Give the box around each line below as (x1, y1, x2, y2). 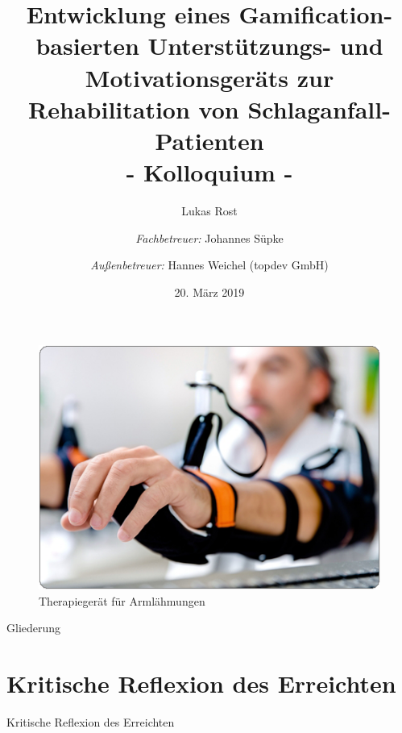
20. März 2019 (174, 283, 245, 300)
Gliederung (6, 619, 61, 636)
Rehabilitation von (28, 92, 239, 125)
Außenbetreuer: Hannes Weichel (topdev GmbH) (90, 256, 329, 273)
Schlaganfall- (247, 92, 391, 125)
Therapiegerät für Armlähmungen (39, 592, 205, 609)
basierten (35, 29, 139, 62)
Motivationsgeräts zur (85, 60, 334, 94)
